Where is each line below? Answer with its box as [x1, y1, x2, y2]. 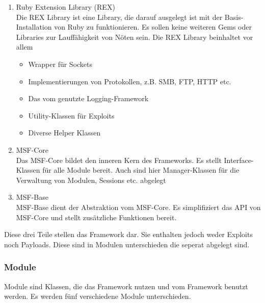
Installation [16, 21, 52, 32]
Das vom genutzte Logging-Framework [28, 93, 149, 104]
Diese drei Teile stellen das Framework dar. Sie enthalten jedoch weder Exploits [4, 229, 253, 240]
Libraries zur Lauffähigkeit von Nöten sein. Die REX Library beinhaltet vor [16, 31, 253, 42]
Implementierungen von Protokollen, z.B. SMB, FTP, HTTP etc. [28, 76, 231, 86]
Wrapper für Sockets [28, 58, 93, 69]
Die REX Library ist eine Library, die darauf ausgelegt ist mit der [16, 11, 223, 22]
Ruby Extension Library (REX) [16, 2, 115, 12]
